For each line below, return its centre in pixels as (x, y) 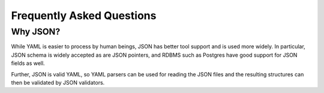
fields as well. (28, 63)
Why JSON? (36, 32)
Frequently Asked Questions (84, 15)
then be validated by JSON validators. (58, 82)
